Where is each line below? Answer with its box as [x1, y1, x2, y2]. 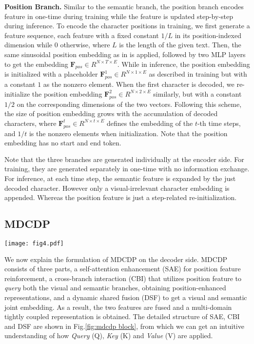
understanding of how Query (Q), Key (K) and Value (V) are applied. [4, 330, 213, 341]
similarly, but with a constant [153, 88, 242, 99]
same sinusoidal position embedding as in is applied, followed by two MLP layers [4, 49, 246, 59]
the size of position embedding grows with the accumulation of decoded [4, 108, 218, 119]
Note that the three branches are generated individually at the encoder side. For [4, 154, 244, 164]
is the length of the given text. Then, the [119, 40, 241, 50]
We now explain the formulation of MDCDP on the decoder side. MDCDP [4, 254, 228, 264]
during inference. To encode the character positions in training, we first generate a [4, 20, 250, 31]
